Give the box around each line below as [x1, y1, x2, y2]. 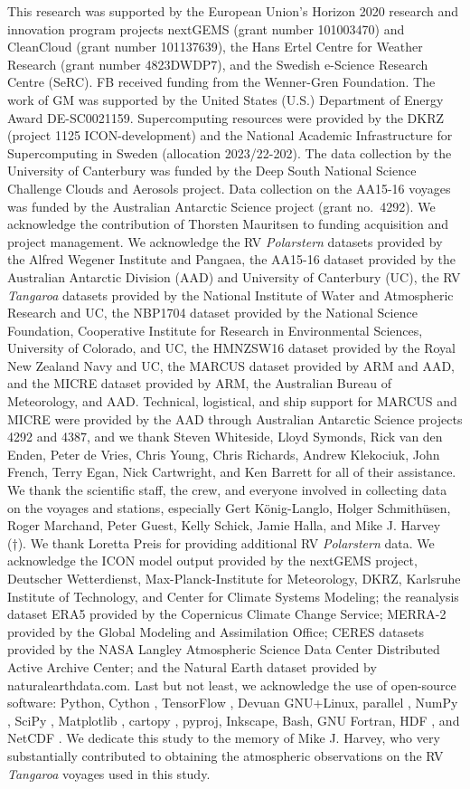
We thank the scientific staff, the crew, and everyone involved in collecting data [7, 480, 447, 499]
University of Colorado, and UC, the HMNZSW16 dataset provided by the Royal [7, 338, 456, 357]
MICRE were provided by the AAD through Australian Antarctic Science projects [7, 409, 463, 428]
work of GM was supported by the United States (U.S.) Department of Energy [7, 90, 444, 109]
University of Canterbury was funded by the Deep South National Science [7, 161, 417, 180]
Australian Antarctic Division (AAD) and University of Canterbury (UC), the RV [7, 267, 461, 286]
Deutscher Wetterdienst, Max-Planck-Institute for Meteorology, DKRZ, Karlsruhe [7, 569, 461, 587]
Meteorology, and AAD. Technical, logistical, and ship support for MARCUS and [7, 392, 457, 411]
